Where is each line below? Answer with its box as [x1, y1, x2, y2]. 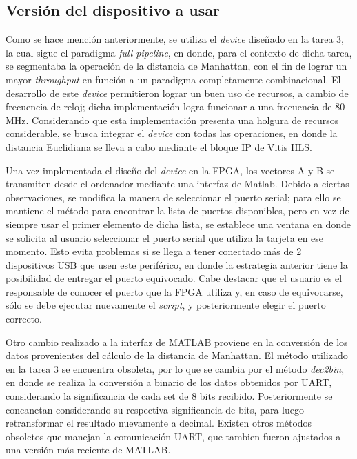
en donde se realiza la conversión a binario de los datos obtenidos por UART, [6, 375, 332, 389]
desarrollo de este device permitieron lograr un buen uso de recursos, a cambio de [6, 85, 349, 100]
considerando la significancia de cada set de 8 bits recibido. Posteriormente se [6, 389, 333, 403]
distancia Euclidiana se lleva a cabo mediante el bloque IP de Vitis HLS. [6, 139, 312, 154]
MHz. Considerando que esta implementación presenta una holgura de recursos [6, 112, 339, 127]
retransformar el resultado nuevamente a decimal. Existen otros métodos [6, 416, 312, 430]
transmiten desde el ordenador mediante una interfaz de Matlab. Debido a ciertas [6, 176, 349, 191]
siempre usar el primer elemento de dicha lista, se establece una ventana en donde [6, 216, 351, 231]
